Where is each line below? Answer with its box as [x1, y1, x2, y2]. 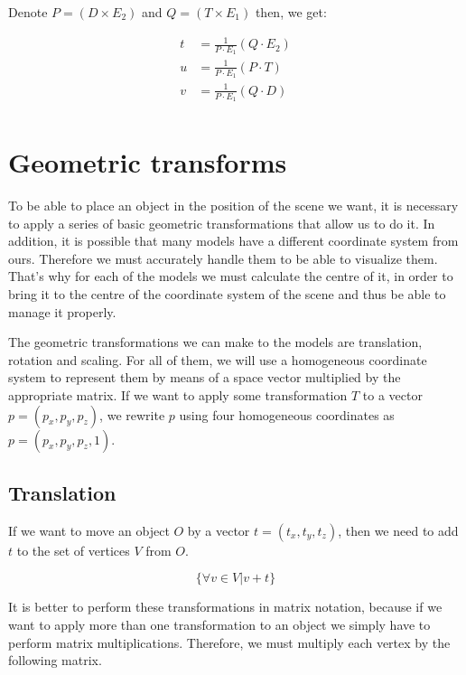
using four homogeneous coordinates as [179, 405, 395, 424]
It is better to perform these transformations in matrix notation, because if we [8, 597, 443, 616]
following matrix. [8, 651, 102, 670]
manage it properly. [8, 302, 116, 321]
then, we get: [255, 3, 327, 21]
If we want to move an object [8, 520, 170, 539]
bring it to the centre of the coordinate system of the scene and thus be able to [8, 285, 446, 304]
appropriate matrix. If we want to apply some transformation [8, 386, 348, 405]
